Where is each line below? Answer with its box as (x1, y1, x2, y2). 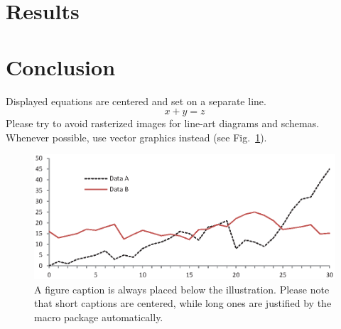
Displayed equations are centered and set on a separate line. (6, 93, 266, 108)
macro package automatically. (34, 309, 163, 324)
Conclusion (6, 52, 116, 81)
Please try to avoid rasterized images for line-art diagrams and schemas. (6, 116, 320, 131)
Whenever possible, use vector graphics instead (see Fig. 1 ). (6, 129, 267, 144)
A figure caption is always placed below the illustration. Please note (34, 281, 330, 296)
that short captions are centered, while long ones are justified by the (34, 296, 332, 311)
